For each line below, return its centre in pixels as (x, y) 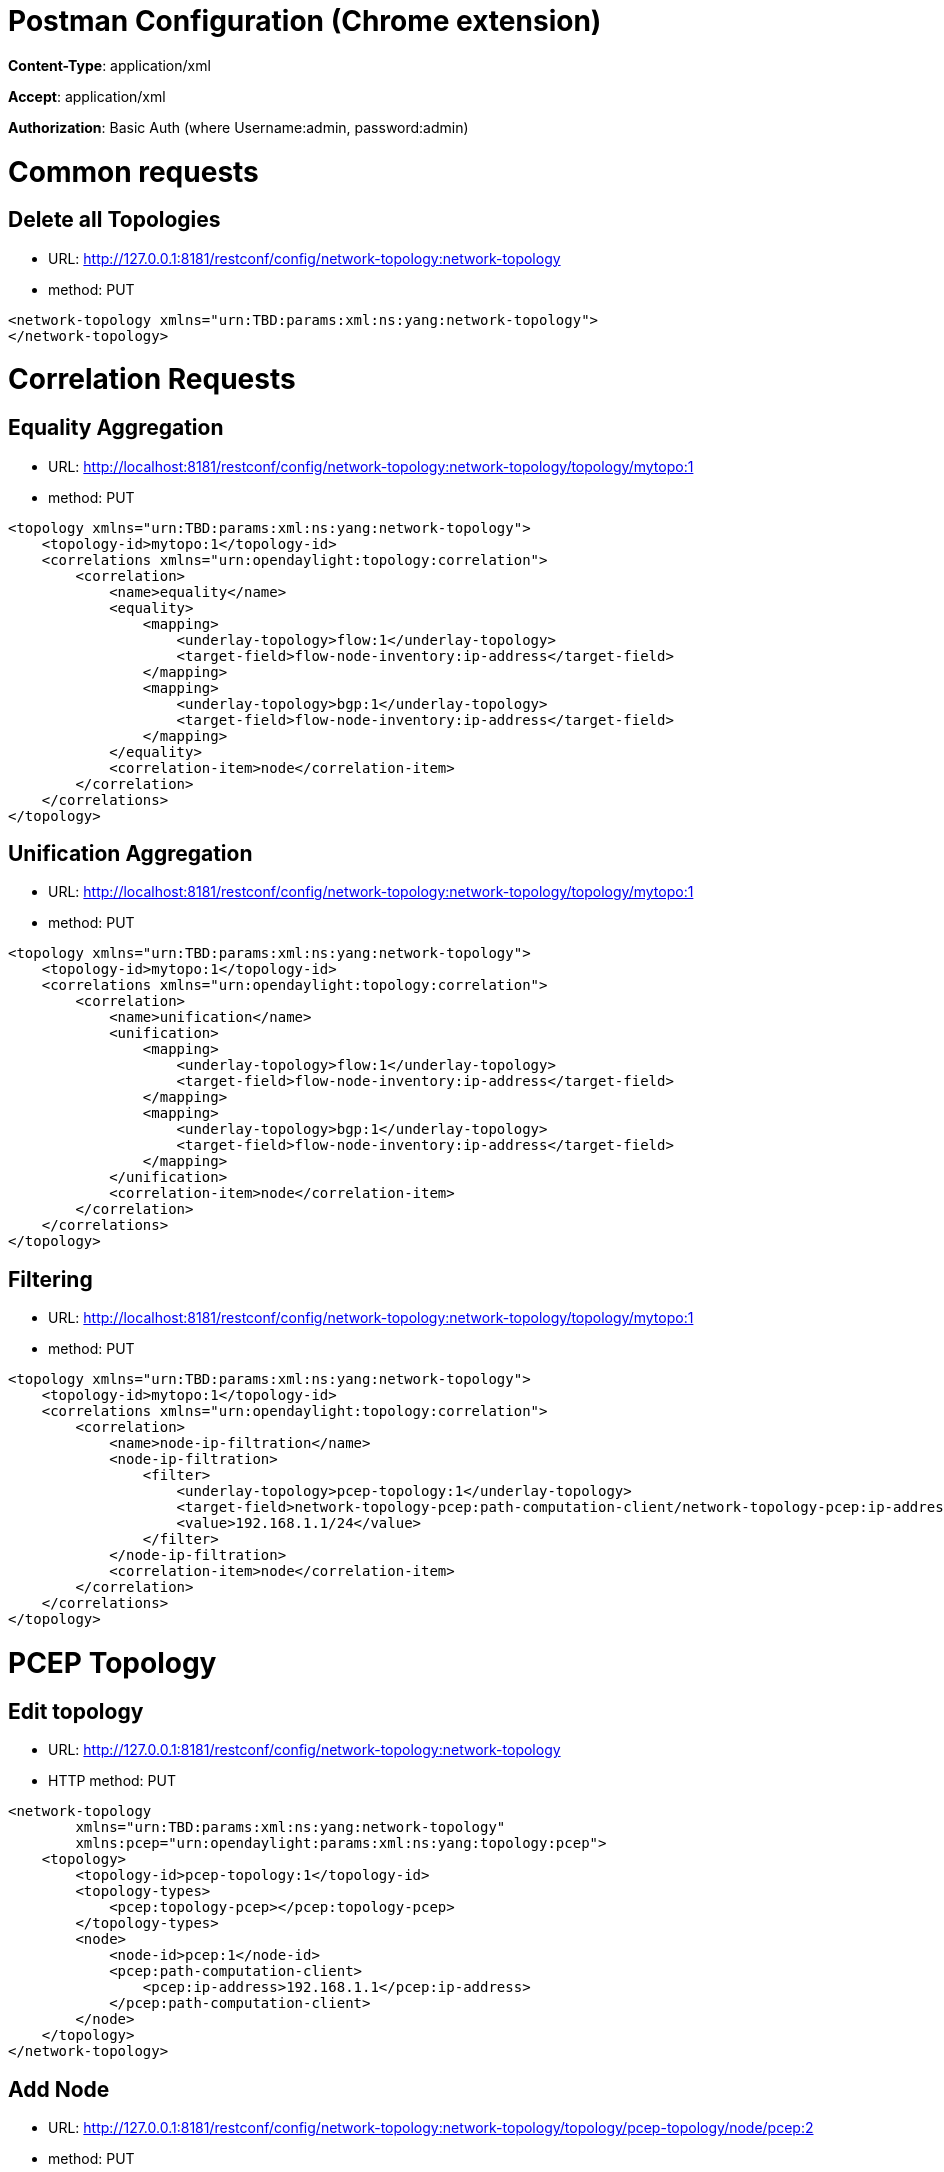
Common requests (133, 171)
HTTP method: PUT (112, 1781)
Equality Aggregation (116, 428)
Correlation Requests (152, 379)
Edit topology (76, 1711)
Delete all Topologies (114, 220)
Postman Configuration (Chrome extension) (305, 21)
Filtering (50, 1279)
